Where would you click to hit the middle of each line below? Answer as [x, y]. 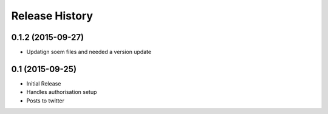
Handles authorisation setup [62, 92]
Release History [52, 16]
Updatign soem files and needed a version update [89, 52]
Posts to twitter [46, 101]
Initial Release [44, 83]
